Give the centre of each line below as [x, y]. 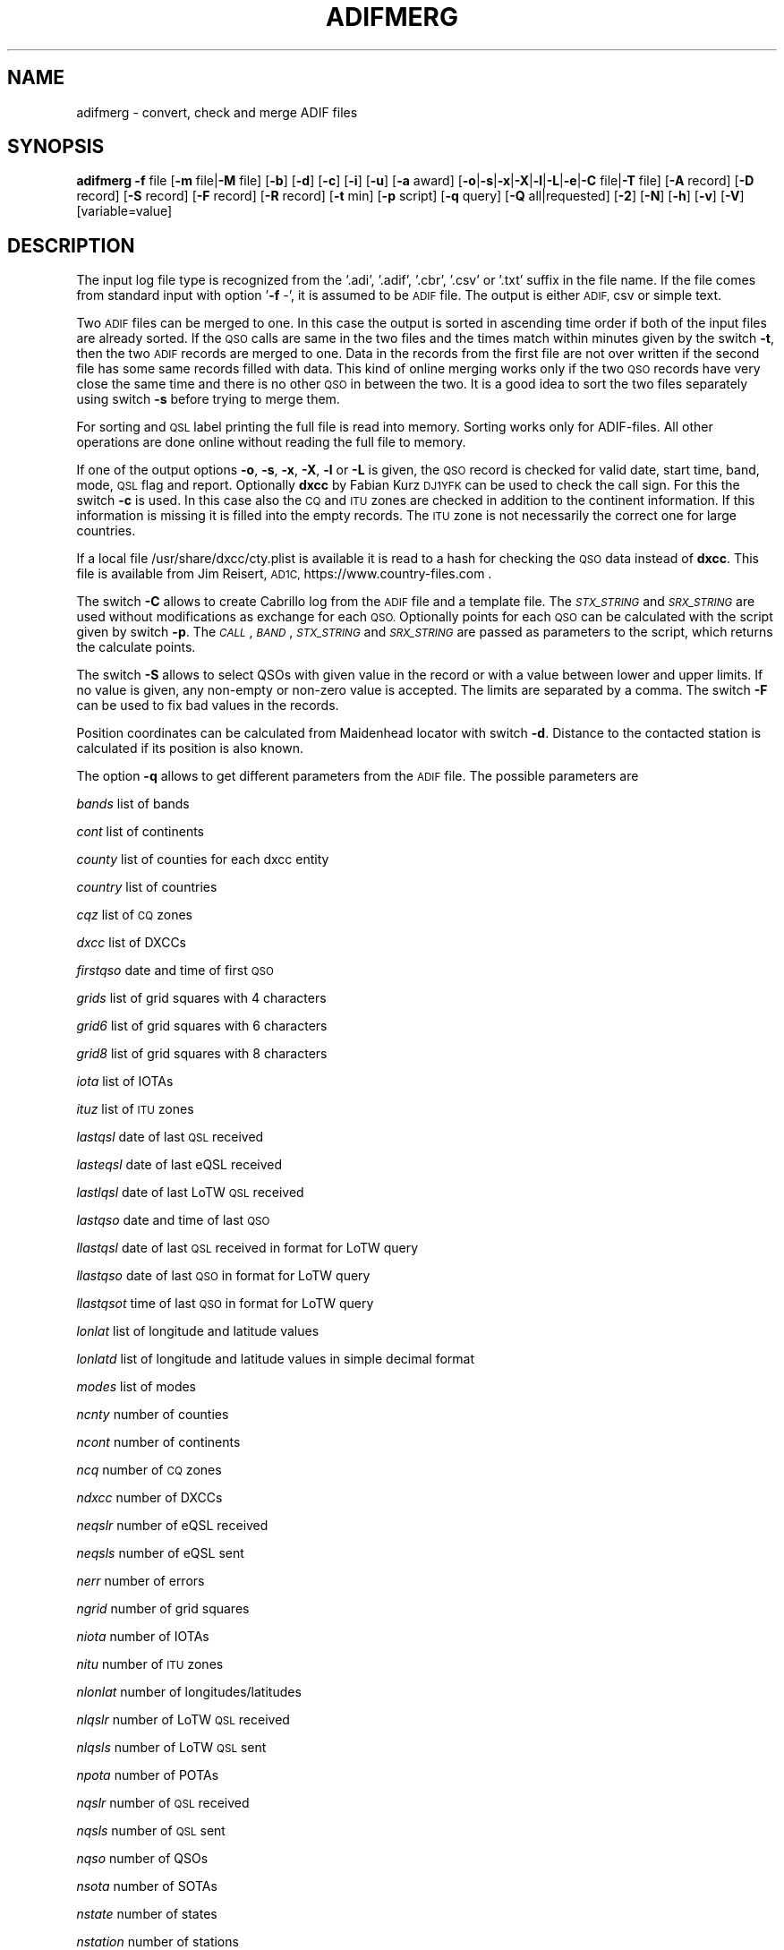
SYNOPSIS [56, 147]
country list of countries [147, 887]
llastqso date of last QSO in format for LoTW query [223, 1276]
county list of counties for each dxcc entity [203, 860]
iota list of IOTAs [125, 1082]
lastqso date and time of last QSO [173, 1220]
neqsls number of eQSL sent [160, 1553]
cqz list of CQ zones [134, 915]
